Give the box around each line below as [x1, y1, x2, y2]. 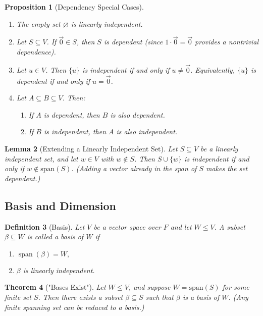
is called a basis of [27, 231, 84, 242]
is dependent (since [103, 36, 163, 47]
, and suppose [128, 282, 171, 292]
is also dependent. [110, 109, 165, 120]
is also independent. [116, 126, 178, 137]
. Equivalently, [190, 64, 235, 75]
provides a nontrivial [195, 36, 258, 47]
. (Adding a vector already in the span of [71, 163, 197, 174]
